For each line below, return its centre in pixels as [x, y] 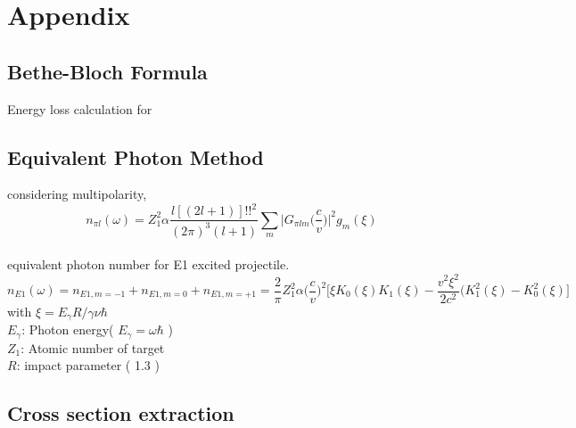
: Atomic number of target [93, 347]
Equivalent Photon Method [136, 156]
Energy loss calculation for [80, 108]
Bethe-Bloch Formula [107, 71]
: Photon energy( [68, 329]
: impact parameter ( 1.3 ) [88, 365]
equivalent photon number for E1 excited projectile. [148, 264]
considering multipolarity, [77, 194]
